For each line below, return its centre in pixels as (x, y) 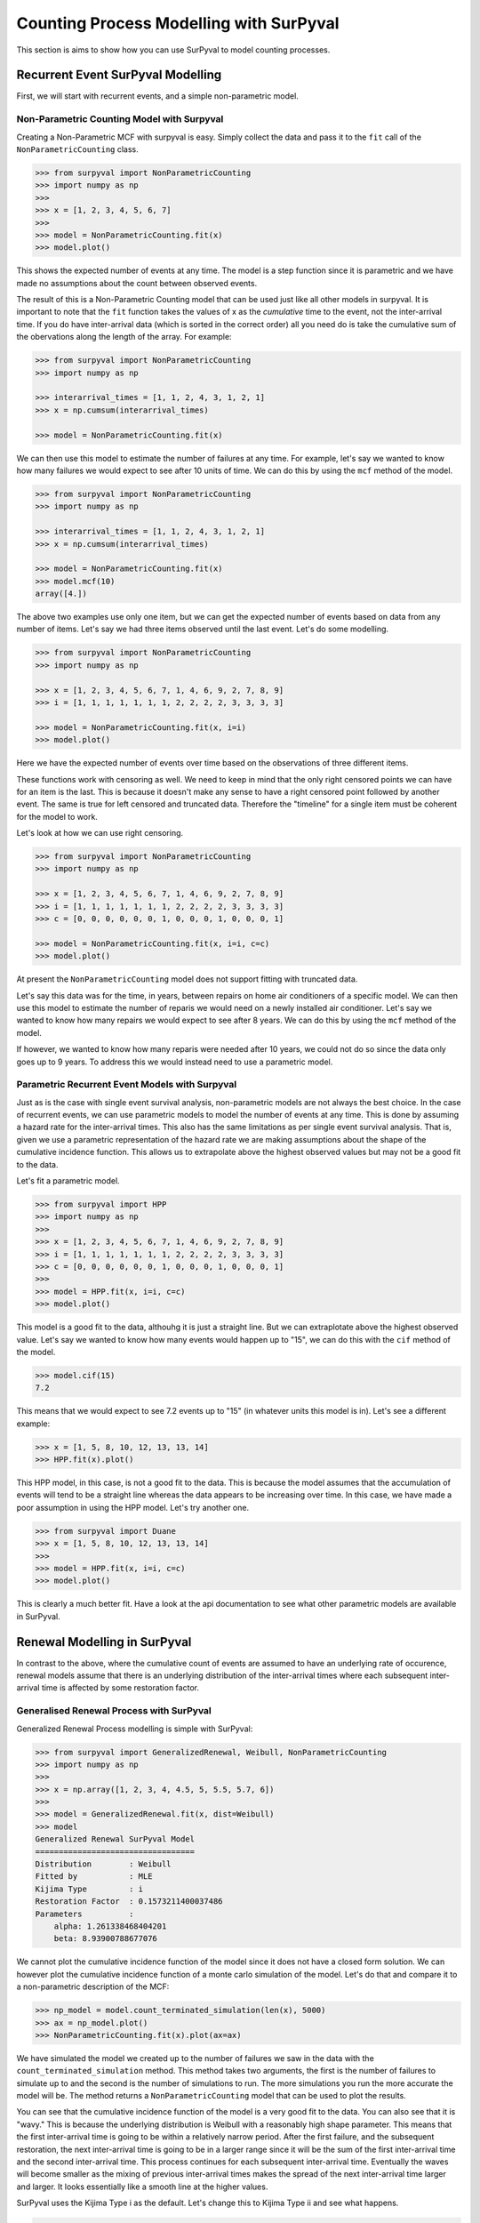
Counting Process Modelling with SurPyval (178, 23)
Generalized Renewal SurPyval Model (115, 1839)
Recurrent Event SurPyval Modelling (119, 75)
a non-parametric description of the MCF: (93, 1986)
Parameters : (84, 1914)
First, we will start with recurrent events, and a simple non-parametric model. (158, 96)
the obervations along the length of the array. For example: (124, 337)
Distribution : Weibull (104, 1864)
